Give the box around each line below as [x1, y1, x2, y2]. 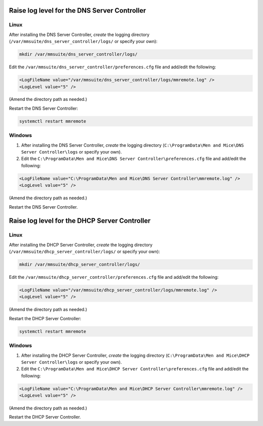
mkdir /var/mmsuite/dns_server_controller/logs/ [19, 52, 138, 57]
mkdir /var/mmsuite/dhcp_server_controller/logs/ [19, 262, 140, 268]
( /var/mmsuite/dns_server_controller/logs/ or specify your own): [9, 39, 158, 44]
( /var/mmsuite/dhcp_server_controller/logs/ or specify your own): [9, 249, 160, 254]
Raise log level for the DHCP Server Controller [9, 217, 151, 225]
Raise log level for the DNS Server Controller [9, 6, 146, 15]
